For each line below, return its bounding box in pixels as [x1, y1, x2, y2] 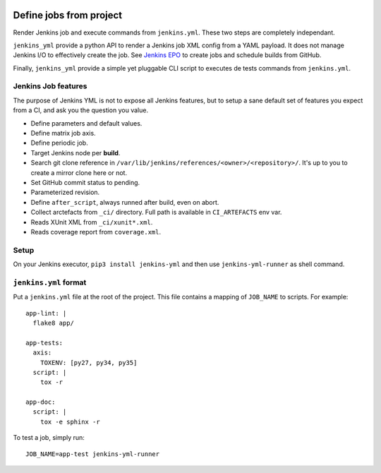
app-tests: [25, 339, 64, 347]
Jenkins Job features [13, 81, 87, 91]
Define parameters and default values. [30, 119, 143, 127]
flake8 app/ [32, 318, 74, 327]
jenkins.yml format [13, 277, 87, 287]
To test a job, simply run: [13, 433, 85, 442]
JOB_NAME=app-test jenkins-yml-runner [25, 450, 160, 458]
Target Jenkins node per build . [30, 148, 121, 157]
